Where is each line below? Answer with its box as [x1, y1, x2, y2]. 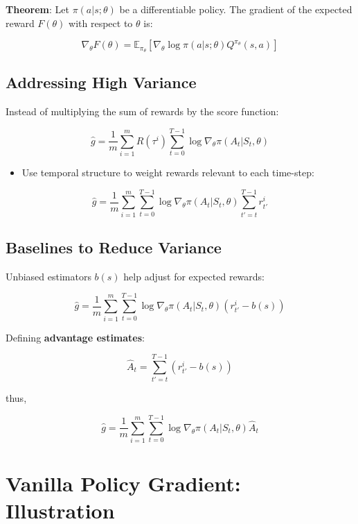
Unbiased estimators [6, 269, 91, 283]
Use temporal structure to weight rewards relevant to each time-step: [21, 164, 314, 179]
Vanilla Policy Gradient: [6, 469, 241, 498]
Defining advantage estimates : [6, 330, 145, 344]
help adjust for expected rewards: [123, 269, 265, 283]
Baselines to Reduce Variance [6, 237, 222, 258]
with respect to [69, 15, 133, 30]
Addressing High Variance [6, 71, 197, 93]
